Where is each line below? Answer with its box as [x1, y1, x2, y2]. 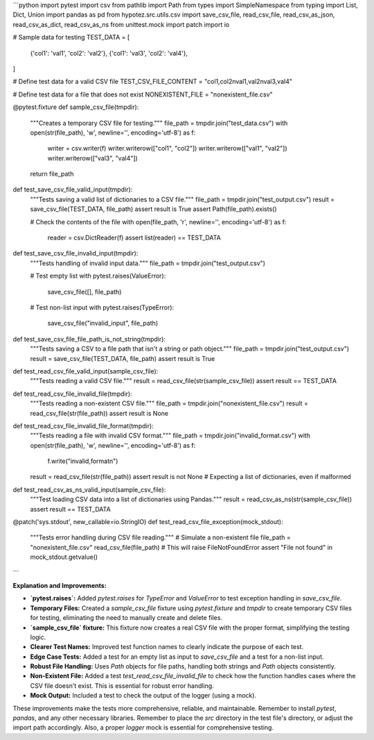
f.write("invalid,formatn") [47, 457, 118, 465]
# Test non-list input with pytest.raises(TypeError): [30, 303, 175, 312]
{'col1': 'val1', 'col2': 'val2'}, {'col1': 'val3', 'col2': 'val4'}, [30, 49, 188, 57]
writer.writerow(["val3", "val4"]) [47, 153, 138, 162]
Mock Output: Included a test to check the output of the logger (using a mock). [30, 691, 256, 700]
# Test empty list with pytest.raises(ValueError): [30, 271, 166, 280]
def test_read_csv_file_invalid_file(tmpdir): [12, 389, 132, 398]
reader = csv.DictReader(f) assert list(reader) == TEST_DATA [47, 233, 221, 242]
